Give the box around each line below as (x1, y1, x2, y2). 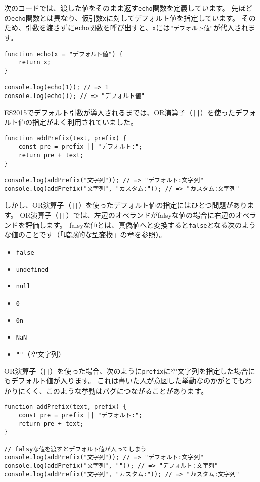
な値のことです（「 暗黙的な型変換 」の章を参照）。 (4, 229, 166, 240)
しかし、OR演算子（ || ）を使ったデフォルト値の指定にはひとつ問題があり (4, 200, 247, 210)
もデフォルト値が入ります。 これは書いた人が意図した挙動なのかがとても (4, 375, 245, 386)
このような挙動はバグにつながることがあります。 (46, 385, 208, 396)
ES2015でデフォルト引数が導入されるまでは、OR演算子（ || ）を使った (4, 107, 235, 117)
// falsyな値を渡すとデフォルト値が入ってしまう (4, 445, 147, 453)
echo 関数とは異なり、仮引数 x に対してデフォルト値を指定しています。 (11, 12, 240, 23)
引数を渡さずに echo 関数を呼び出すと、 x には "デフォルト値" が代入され (25, 22, 248, 33)
